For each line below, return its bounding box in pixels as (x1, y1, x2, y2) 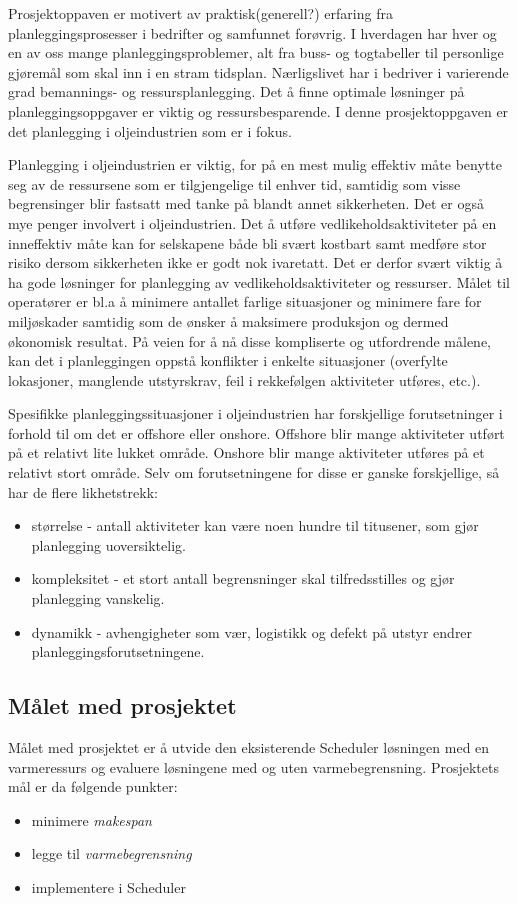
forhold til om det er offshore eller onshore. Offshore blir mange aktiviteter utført (8, 422, 505, 443)
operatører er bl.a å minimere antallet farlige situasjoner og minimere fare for (8, 291, 482, 312)
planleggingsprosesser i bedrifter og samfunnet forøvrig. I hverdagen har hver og (8, 22, 497, 43)
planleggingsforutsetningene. (31, 641, 205, 662)
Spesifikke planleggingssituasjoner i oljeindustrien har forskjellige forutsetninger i (8, 403, 503, 424)
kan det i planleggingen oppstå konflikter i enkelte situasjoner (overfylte (8, 350, 448, 371)
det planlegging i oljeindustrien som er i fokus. (8, 120, 292, 141)
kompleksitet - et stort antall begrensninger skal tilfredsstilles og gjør (31, 568, 455, 589)
